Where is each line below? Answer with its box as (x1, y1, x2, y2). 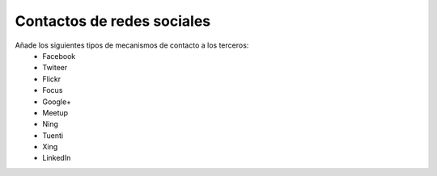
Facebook (42, 51, 76, 61)
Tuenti (42, 130, 64, 140)
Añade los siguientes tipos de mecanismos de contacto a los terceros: (15, 40, 249, 50)
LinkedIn (42, 153, 71, 163)
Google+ (42, 97, 72, 107)
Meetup (42, 107, 69, 117)
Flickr (42, 73, 61, 84)
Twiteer (42, 63, 68, 73)
